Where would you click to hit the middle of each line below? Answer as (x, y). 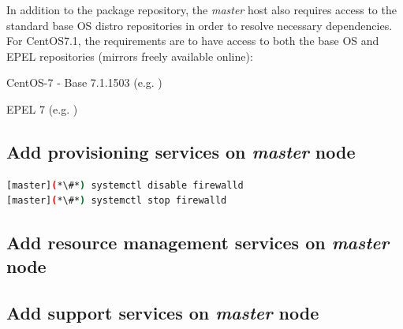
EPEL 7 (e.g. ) (42, 108)
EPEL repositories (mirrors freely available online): (130, 56)
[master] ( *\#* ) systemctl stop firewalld (117, 201)
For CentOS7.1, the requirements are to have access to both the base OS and (193, 41)
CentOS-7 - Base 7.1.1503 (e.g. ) (84, 82)
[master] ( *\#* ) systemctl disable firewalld (125, 185)
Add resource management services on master (198, 243)
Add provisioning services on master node (181, 151)
